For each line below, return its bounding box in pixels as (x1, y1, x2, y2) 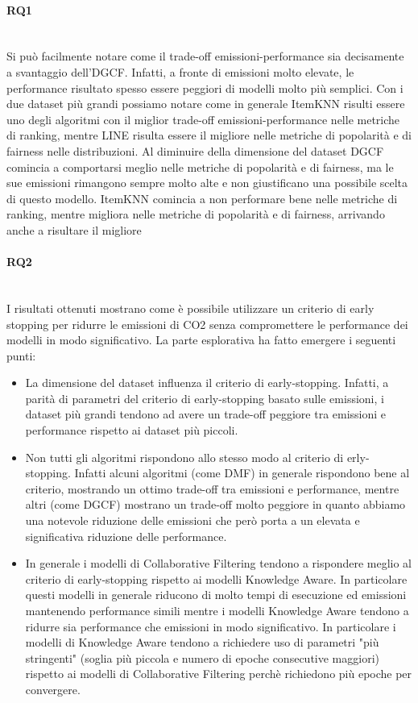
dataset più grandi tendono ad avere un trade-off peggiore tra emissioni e (25, 406, 387, 422)
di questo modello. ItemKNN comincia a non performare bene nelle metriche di (6, 189, 398, 206)
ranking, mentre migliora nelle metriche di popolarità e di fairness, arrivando (6, 206, 385, 223)
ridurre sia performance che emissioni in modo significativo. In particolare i (25, 618, 396, 634)
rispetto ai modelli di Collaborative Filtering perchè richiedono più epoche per (25, 665, 412, 682)
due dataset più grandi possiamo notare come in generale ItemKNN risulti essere (6, 95, 405, 112)
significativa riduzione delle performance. (25, 527, 227, 544)
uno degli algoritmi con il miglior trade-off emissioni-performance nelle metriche (6, 110, 400, 127)
